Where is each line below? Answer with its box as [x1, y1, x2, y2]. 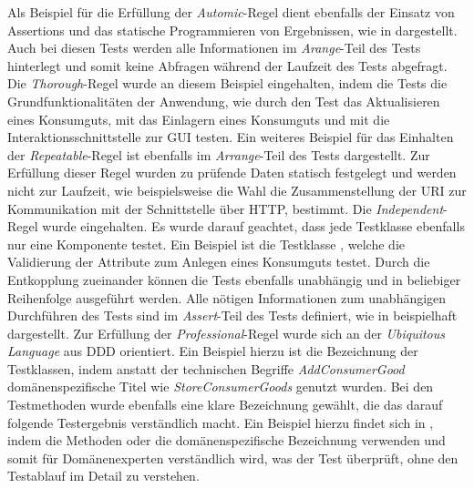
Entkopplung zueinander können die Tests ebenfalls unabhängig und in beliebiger [7, 269, 461, 289]
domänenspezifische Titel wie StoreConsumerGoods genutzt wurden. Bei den [7, 377, 434, 396]
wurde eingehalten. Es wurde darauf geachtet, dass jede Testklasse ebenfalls [42, 217, 465, 236]
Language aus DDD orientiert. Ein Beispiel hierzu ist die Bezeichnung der [7, 341, 418, 361]
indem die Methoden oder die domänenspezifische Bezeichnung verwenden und [7, 431, 446, 450]
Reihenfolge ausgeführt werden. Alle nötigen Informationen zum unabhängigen [7, 288, 447, 307]
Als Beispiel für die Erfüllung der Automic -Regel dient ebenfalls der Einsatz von [7, 3, 455, 21]
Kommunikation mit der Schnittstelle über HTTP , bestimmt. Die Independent [7, 198, 444, 218]
